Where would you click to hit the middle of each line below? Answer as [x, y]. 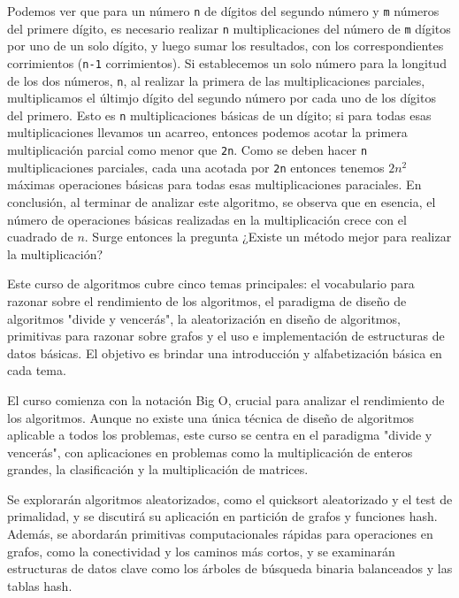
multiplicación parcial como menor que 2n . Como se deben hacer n [187, 150]
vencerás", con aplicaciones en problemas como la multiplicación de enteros [210, 452]
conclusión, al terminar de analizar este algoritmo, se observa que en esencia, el [222, 201]
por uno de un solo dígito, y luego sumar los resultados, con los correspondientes [226, 46]
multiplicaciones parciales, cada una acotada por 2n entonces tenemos [196, 167]
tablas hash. [40, 585]
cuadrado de [40, 237]
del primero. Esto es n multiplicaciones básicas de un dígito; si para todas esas [219, 115]
